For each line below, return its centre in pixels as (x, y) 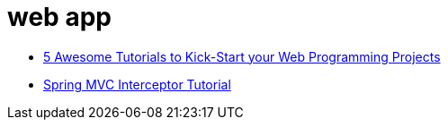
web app (59, 17)
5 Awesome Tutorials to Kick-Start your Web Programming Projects (242, 56)
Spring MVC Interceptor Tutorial (137, 84)
